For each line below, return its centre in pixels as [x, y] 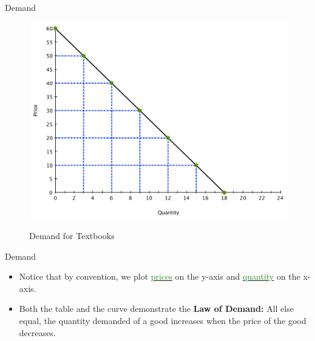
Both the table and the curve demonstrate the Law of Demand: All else [156, 309]
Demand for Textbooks [72, 235]
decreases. [37, 332]
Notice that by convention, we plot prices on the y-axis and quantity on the [160, 276]
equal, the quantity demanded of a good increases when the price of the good [163, 320]
